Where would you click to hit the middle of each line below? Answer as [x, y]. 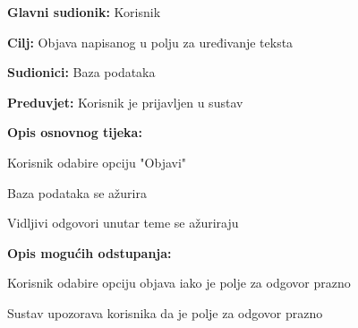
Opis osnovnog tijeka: [75, 132]
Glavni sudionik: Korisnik [84, 12]
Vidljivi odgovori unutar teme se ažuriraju [123, 223]
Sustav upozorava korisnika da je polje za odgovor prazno [165, 312]
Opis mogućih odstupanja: [89, 252]
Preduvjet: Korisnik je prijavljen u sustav [125, 102]
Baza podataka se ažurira [77, 192]
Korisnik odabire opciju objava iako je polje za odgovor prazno [179, 283]
